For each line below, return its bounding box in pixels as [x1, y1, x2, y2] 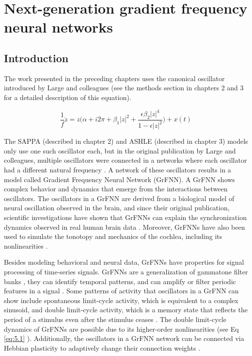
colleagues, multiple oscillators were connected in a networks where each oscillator [4, 155, 247, 165]
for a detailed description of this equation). [4, 92, 131, 102]
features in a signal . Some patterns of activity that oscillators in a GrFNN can [4, 286, 239, 296]
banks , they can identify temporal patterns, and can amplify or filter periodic [4, 276, 236, 286]
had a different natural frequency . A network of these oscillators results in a [4, 165, 231, 174]
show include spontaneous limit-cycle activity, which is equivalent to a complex [4, 295, 238, 305]
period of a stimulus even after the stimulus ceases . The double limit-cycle [4, 314, 226, 324]
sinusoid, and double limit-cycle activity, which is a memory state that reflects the [4, 305, 248, 315]
